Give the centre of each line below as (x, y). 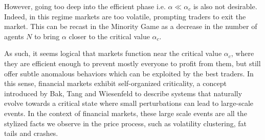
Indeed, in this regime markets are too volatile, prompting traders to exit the (125, 16)
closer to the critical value (109, 36)
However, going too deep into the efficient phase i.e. (85, 6)
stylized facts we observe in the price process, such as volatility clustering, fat (125, 123)
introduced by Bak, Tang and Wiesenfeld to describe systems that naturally (123, 93)
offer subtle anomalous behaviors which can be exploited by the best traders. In (129, 73)
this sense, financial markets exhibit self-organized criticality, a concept (115, 83)
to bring (47, 36)
